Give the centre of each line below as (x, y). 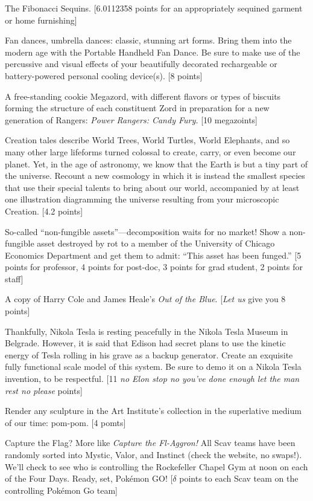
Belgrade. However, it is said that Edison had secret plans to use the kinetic (145, 343)
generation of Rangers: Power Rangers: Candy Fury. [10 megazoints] (131, 119)
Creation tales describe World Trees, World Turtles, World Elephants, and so (147, 140)
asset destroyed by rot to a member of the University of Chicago (156, 243)
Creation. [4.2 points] (44, 211)
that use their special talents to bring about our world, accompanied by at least (152, 187)
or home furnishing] (41, 20)
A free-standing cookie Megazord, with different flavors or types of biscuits (143, 96)
